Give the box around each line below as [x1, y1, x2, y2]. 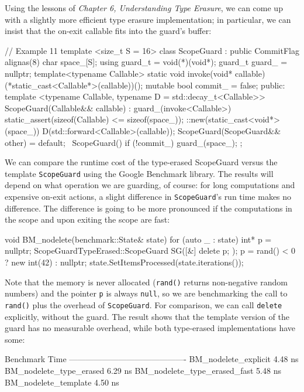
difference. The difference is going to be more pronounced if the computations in [5, 202, 292, 214]
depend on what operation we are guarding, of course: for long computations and [5, 179, 295, 191]
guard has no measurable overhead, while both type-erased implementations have [5, 322, 296, 334]
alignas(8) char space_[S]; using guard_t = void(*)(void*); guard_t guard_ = [5, 56, 288, 68]
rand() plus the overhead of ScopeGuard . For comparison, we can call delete [5, 298, 282, 311]
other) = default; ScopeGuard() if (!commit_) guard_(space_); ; [5, 136, 243, 148]
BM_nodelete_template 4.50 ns [5, 376, 119, 388]
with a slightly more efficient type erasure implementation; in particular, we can [5, 13, 291, 25]
